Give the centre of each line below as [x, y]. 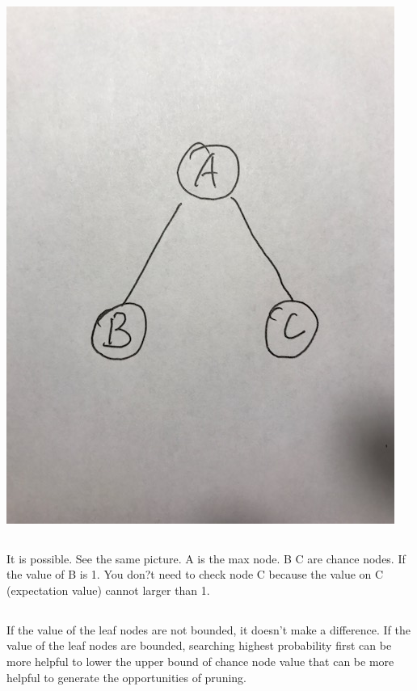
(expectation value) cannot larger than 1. [108, 590]
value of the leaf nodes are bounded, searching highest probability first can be [199, 645]
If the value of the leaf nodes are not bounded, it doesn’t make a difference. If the [208, 629]
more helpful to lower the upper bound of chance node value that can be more [200, 661]
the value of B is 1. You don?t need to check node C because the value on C [195, 574]
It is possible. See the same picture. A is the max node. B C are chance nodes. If [206, 558]
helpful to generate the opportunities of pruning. [126, 677]
